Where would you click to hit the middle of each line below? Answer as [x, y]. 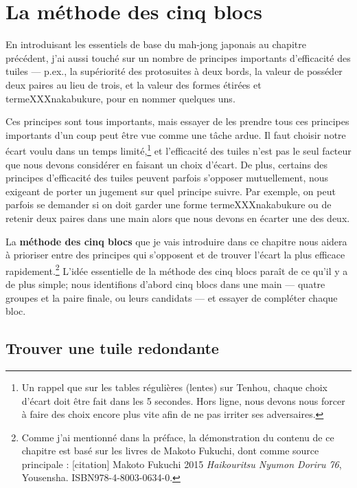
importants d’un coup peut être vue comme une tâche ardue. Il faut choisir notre [176, 134]
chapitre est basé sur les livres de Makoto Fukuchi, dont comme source [170, 451]
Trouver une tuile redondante [112, 348]
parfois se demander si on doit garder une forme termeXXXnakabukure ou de [169, 204]
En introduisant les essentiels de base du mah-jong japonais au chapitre [156, 44]
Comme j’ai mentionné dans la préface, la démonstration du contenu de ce [178, 437]
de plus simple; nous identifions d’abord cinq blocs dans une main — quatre [165, 284]
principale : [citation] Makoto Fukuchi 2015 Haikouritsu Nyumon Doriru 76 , [182, 464]
